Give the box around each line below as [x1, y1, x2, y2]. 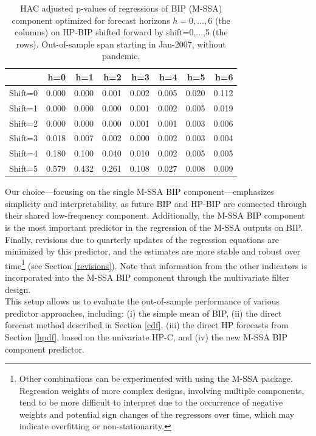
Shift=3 [9, 132, 38, 144]
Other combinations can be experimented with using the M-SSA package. [19, 372, 293, 385]
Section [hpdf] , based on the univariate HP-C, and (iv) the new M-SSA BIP [5, 330, 288, 343]
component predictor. [5, 342, 84, 355]
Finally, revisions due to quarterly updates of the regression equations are [5, 233, 279, 245]
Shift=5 [9, 162, 38, 175]
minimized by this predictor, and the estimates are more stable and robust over [5, 245, 301, 258]
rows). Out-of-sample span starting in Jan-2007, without [16, 37, 226, 50]
